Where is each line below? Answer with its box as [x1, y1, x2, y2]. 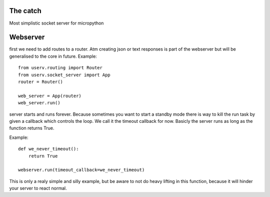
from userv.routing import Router [18, 65, 102, 71]
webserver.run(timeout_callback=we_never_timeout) [18, 167, 145, 173]
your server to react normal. [9, 185, 67, 191]
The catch [9, 7, 42, 15]
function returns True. [9, 125, 54, 131]
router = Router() [18, 79, 63, 85]
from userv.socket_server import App [18, 72, 111, 78]
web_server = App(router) [18, 93, 82, 99]
